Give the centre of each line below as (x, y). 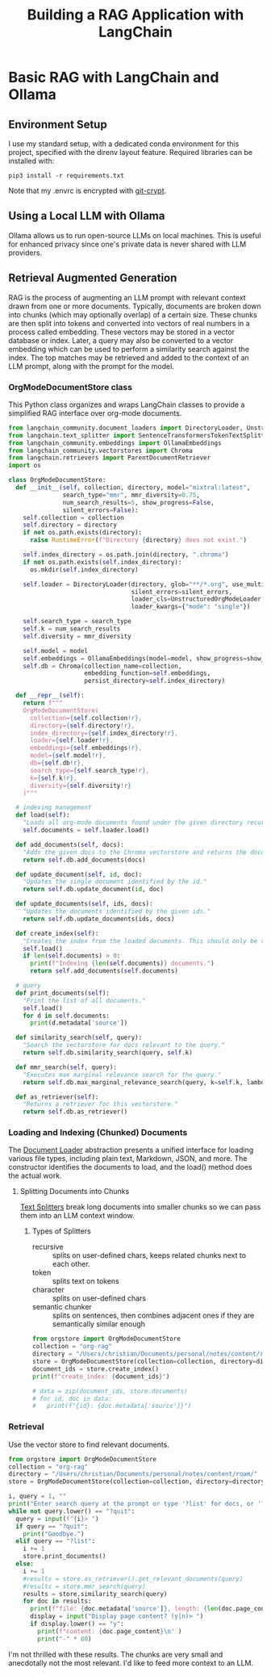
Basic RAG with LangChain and (114, 78)
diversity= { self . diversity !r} (80, 786)
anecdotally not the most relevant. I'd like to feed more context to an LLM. (131, 1663)
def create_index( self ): (57, 933)
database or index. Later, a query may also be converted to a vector (121, 340)
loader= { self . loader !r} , (71, 740)
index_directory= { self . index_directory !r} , (104, 733)
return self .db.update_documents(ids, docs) (99, 919)
